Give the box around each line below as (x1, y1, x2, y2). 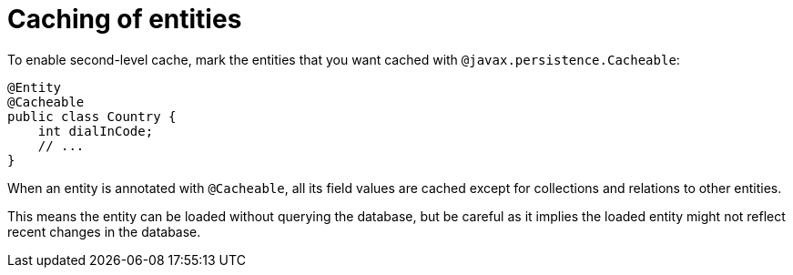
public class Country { (7, 108, 177, 124)
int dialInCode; (37, 123, 154, 138)
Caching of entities (7, 4, 242, 35)
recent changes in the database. (7, 223, 201, 239)
